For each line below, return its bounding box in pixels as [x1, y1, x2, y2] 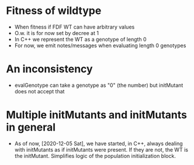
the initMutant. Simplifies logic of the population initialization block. [14, 152, 176, 159]
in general [6, 121, 56, 134]
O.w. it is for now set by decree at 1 [14, 29, 99, 36]
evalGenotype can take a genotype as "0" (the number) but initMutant [14, 82, 183, 89]
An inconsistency [6, 62, 93, 76]
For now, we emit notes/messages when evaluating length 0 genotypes [14, 42, 186, 49]
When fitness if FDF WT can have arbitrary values [14, 23, 135, 30]
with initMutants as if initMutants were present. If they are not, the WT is [14, 146, 189, 153]
